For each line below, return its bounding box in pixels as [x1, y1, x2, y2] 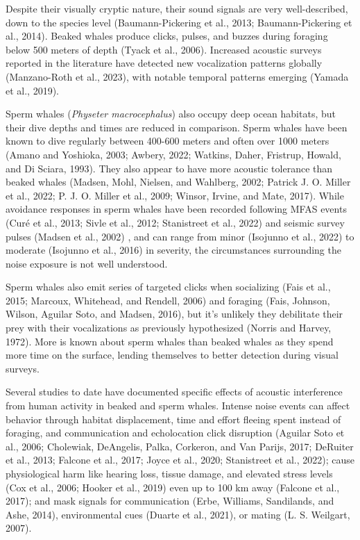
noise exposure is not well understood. [6, 256, 168, 270]
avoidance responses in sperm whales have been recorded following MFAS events [6, 202, 347, 216]
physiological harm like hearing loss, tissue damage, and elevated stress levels [6, 466, 333, 480]
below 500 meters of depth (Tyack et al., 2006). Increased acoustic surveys [6, 42, 322, 56]
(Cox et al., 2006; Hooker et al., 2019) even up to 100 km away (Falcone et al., [6, 480, 340, 494]
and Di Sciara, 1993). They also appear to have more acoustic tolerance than [6, 161, 333, 175]
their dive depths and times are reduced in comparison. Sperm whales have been [6, 120, 348, 134]
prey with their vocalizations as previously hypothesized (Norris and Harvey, [6, 320, 332, 335]
